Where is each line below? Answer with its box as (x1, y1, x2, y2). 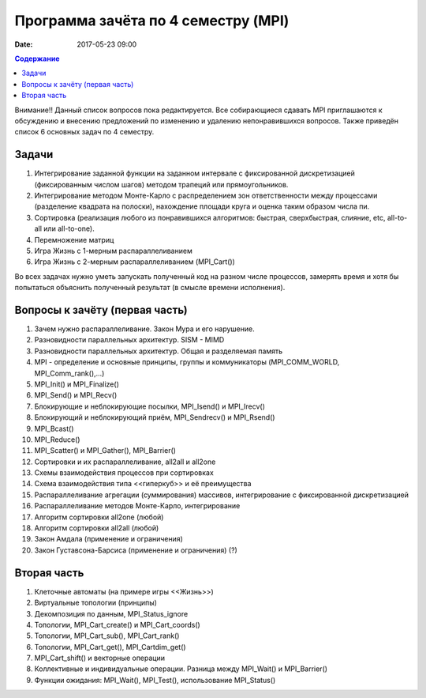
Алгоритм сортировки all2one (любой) (34, 512, 164, 522)
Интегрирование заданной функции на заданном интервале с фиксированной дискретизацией (34, 168, 355, 178)
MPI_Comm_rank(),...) (34, 368, 105, 378)
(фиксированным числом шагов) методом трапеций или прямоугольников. (34, 179, 289, 189)
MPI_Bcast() (34, 424, 74, 433)
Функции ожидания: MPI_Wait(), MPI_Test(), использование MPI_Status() (34, 675, 276, 685)
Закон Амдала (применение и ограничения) (34, 534, 183, 544)
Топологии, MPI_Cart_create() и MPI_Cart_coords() (34, 620, 200, 629)
